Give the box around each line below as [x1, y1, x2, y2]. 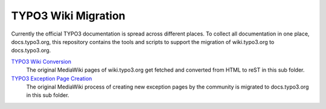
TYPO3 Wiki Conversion [11, 58, 72, 65]
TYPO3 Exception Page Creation [11, 75, 92, 82]
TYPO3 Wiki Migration [11, 9, 126, 22]
